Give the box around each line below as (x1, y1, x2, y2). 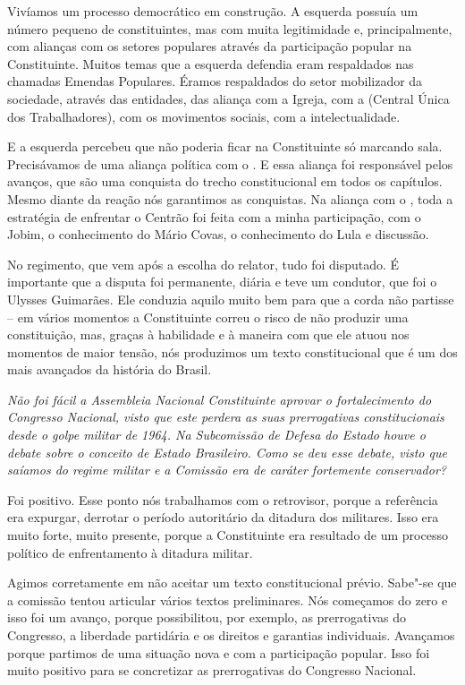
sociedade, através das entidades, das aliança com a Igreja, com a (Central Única (7, 89, 450, 107)
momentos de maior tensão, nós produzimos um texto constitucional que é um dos (7, 342, 458, 361)
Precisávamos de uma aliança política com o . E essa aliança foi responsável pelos (7, 154, 453, 173)
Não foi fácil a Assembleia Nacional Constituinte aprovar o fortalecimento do (7, 390, 432, 408)
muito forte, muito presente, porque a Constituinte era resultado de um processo (7, 526, 448, 544)
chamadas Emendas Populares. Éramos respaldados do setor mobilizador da (7, 72, 423, 90)
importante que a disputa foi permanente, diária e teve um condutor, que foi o (7, 272, 437, 291)
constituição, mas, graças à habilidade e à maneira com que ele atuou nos (7, 325, 410, 344)
